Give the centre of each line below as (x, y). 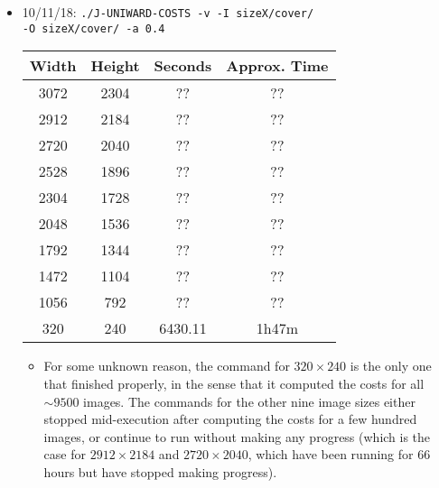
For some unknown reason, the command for (167, 366)
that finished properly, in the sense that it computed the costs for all (234, 383)
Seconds (183, 66)
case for (65, 454)
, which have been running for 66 (339, 454)
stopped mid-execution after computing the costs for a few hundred (230, 419)
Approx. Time (277, 66)
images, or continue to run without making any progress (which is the (237, 436)
